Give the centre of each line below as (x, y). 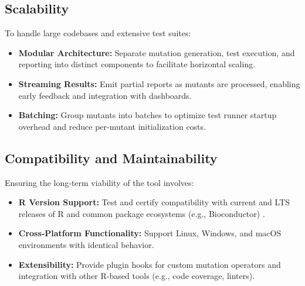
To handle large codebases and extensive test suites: (98, 33)
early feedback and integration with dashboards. (105, 95)
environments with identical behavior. (86, 244)
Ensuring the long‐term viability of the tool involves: (99, 182)
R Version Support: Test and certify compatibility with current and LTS (154, 202)
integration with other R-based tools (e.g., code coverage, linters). (137, 276)
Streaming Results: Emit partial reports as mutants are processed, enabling (159, 83)
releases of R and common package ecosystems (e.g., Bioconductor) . (142, 213)
